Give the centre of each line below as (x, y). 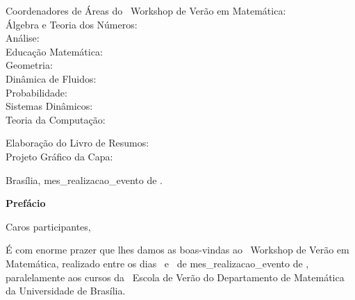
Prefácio (26, 203)
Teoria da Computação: (56, 119)
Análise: (23, 38)
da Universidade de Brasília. (66, 291)
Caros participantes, (48, 226)
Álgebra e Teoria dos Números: (72, 24)
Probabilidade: (36, 92)
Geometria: (29, 65)
